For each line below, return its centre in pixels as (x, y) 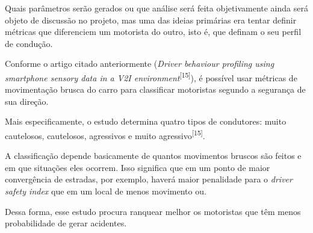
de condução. (29, 43)
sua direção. (27, 101)
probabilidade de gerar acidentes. (66, 223)
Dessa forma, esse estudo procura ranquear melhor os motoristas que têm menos (153, 211)
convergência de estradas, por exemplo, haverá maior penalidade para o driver (149, 179)
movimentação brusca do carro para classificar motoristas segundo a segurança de (155, 89)
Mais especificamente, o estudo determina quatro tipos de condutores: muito (146, 121)
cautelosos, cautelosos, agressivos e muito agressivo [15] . (105, 135)
